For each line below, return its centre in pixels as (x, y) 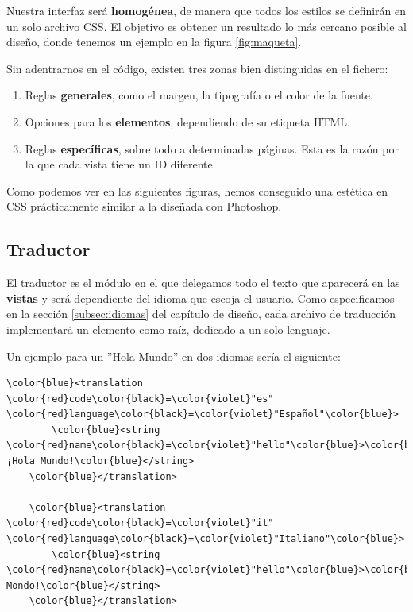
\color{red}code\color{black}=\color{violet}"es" (140, 399)
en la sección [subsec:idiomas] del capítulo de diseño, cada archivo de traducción (201, 314)
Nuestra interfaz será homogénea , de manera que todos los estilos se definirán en (206, 10)
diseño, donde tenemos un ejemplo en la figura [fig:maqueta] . (154, 42)
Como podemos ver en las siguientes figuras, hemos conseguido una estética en (197, 190)
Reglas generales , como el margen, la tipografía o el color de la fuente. (199, 95)
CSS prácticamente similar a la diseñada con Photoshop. (144, 206)
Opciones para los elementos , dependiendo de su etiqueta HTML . (187, 121)
